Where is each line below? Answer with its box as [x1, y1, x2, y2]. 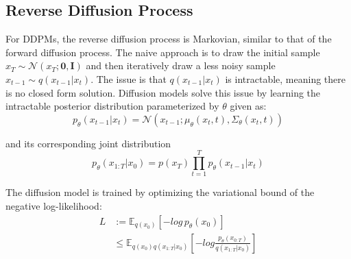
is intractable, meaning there [225, 71, 346, 86]
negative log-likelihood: [5, 199, 102, 213]
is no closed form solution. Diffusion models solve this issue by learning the [5, 85, 321, 99]
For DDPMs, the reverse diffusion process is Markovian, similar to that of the [5, 32, 332, 46]
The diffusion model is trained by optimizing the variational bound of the [5, 185, 315, 199]
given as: [230, 99, 267, 113]
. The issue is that [90, 71, 167, 86]
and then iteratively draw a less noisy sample [86, 58, 276, 73]
